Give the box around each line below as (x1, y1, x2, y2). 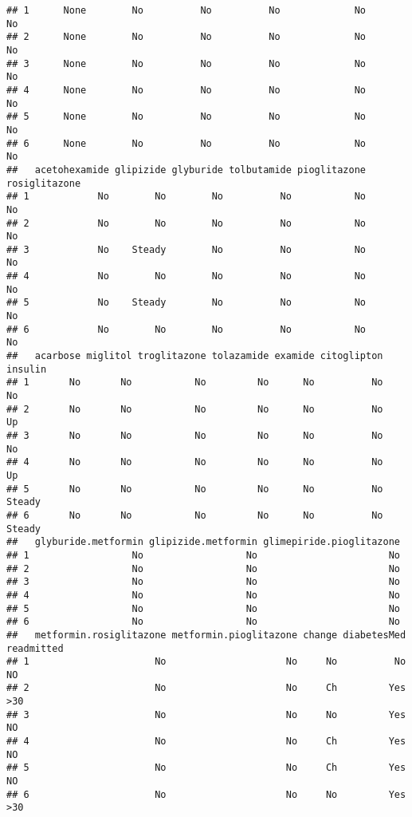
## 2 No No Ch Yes (6, 682, 406, 694)
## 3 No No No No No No (6, 430, 383, 441)
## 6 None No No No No (6, 137, 367, 149)
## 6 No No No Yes (6, 788, 406, 800)
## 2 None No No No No (6, 31, 367, 43)
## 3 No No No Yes (6, 708, 406, 720)
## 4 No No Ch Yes (6, 736, 406, 748)
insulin (6, 363, 47, 375)
